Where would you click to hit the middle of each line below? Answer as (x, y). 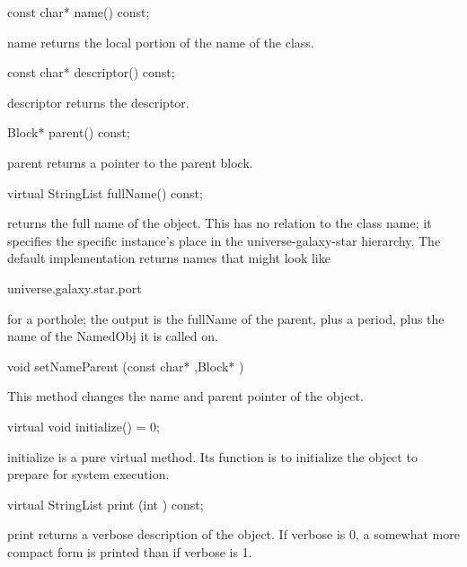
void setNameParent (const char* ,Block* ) (126, 366)
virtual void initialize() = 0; (84, 426)
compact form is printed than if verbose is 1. (130, 551)
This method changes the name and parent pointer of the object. (185, 396)
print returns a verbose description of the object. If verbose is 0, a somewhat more (233, 534)
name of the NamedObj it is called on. (113, 336)
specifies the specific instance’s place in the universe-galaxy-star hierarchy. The (224, 240)
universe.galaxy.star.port (75, 288)
